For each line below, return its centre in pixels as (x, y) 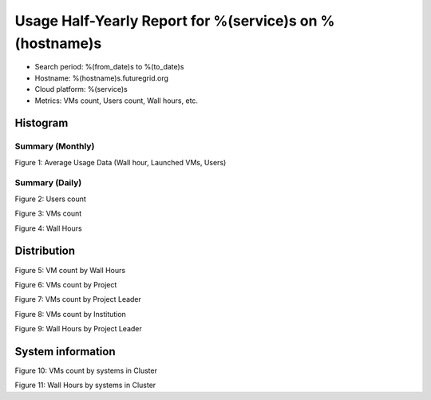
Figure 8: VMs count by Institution (71, 314)
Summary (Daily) (48, 183)
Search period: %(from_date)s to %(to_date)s (109, 67)
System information (65, 351)
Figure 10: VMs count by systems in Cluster (86, 370)
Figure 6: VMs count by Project (66, 284)
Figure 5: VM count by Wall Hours (70, 270)
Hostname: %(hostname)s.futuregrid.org (102, 78)
